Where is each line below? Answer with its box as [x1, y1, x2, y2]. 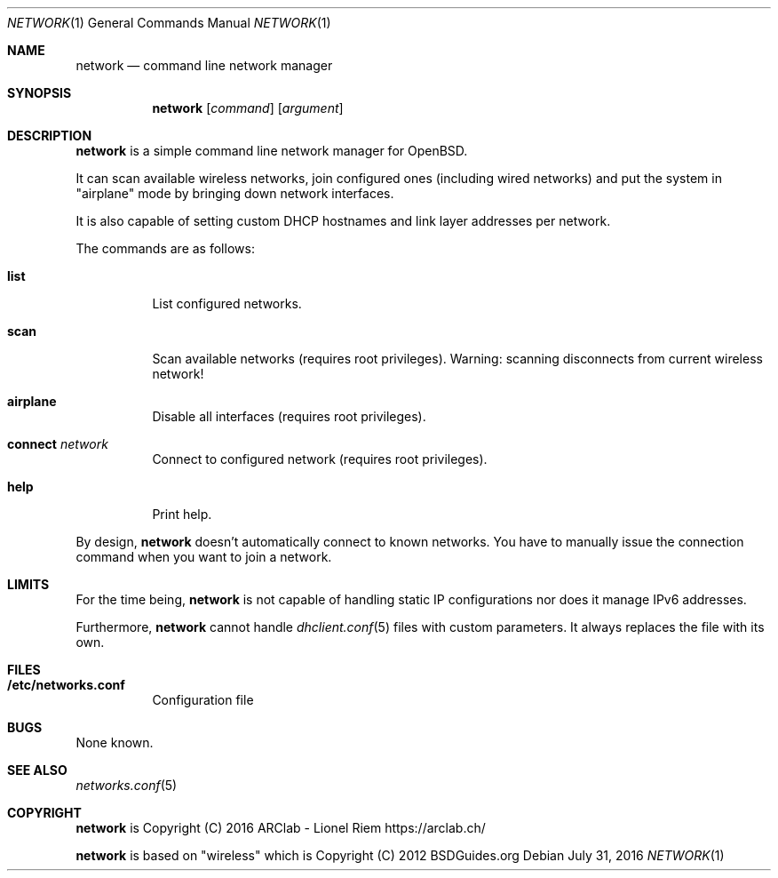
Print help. [152, 507, 212, 522]
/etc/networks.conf [7, 677, 125, 692]
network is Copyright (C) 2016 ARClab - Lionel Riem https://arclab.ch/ [75, 820, 486, 835]
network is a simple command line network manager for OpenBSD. [75, 143, 468, 158]
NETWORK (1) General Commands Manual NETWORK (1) [7, 15, 331, 30]
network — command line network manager [75, 58, 333, 73]
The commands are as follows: [75, 241, 255, 256]
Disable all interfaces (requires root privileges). [152, 409, 426, 424]
